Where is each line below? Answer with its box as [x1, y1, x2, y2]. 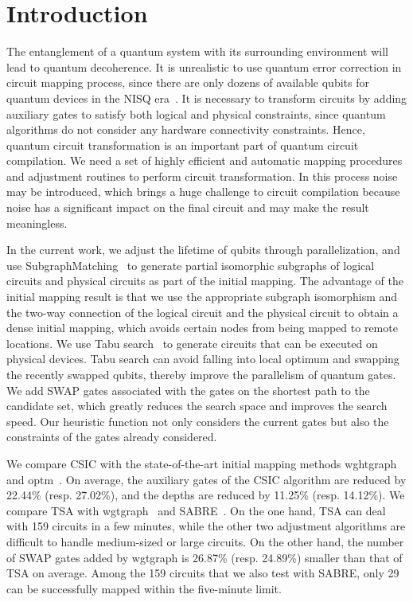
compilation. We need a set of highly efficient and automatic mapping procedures [6, 152, 403, 169]
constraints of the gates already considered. [6, 428, 217, 445]
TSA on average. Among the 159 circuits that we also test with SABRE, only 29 [6, 565, 399, 581]
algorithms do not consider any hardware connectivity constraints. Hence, [6, 121, 365, 138]
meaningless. [6, 214, 68, 231]
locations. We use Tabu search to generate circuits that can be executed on [6, 334, 378, 351]
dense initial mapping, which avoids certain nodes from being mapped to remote [6, 319, 398, 336]
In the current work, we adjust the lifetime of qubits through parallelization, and [6, 241, 400, 258]
